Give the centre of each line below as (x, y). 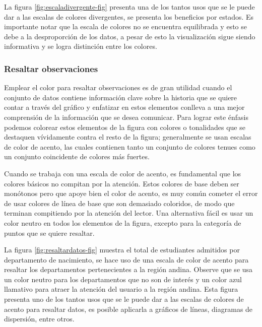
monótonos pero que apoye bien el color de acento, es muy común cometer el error (131, 193)
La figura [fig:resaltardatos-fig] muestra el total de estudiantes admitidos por (122, 250)
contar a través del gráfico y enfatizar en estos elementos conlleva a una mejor (124, 107)
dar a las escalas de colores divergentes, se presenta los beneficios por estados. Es (129, 16)
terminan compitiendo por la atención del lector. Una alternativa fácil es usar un (129, 213)
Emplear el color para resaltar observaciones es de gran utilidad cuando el (118, 87)
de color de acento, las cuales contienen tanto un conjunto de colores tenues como (130, 146)
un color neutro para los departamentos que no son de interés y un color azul (123, 279)
